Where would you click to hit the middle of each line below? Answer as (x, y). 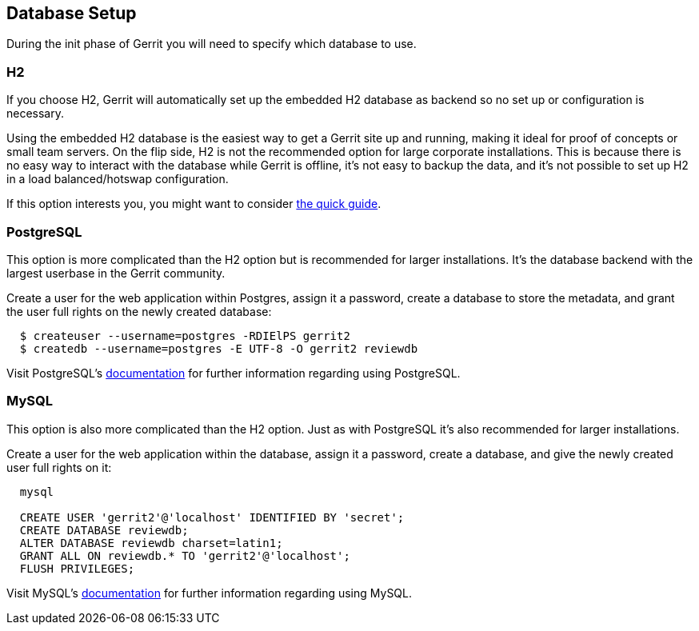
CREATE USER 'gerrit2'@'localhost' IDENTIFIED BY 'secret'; (212, 517)
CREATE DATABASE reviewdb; (104, 530)
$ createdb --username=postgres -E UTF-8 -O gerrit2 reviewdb (219, 348)
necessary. (36, 114)
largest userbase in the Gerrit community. (116, 273)
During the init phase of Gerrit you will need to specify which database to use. (212, 44)
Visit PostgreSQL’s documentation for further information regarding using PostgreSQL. (234, 373)
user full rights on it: (59, 467)
